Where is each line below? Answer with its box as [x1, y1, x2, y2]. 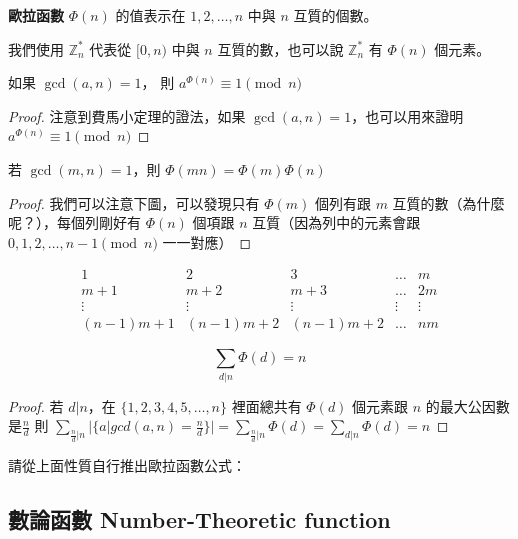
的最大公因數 [425, 395, 510, 416]
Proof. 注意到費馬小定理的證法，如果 [8, 105, 246, 126]
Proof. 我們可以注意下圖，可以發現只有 [8, 192, 260, 213]
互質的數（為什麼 [392, 192, 505, 213]
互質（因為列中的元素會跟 [252, 212, 421, 233]
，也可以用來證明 [351, 105, 464, 126]
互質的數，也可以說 [217, 38, 344, 59]
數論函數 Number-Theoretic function [8, 503, 391, 534]
